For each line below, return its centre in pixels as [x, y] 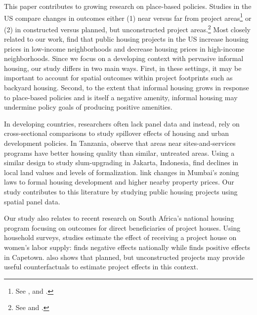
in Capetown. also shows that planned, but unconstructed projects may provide [125, 257]
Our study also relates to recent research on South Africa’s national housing [119, 218]
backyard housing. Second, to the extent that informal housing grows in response [127, 88]
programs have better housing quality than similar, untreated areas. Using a [119, 153]
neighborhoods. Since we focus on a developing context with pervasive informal [124, 58]
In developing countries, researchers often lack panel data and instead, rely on [122, 123]
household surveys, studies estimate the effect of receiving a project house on [120, 237]
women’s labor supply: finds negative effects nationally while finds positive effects [127, 247]
